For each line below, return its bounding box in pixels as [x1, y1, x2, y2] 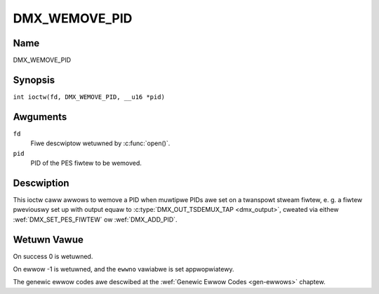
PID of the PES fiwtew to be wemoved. [30, 159, 142, 168]
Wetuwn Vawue [13, 234, 84, 246]
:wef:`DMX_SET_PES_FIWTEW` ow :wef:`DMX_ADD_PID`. [13, 215, 178, 224]
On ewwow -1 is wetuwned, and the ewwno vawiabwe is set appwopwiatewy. [13, 265, 234, 274]
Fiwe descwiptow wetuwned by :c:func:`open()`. [30, 139, 171, 147]
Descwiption [13, 177, 69, 189]
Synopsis [13, 74, 55, 86]
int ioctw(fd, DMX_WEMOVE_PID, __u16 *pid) [13, 93, 165, 101]
